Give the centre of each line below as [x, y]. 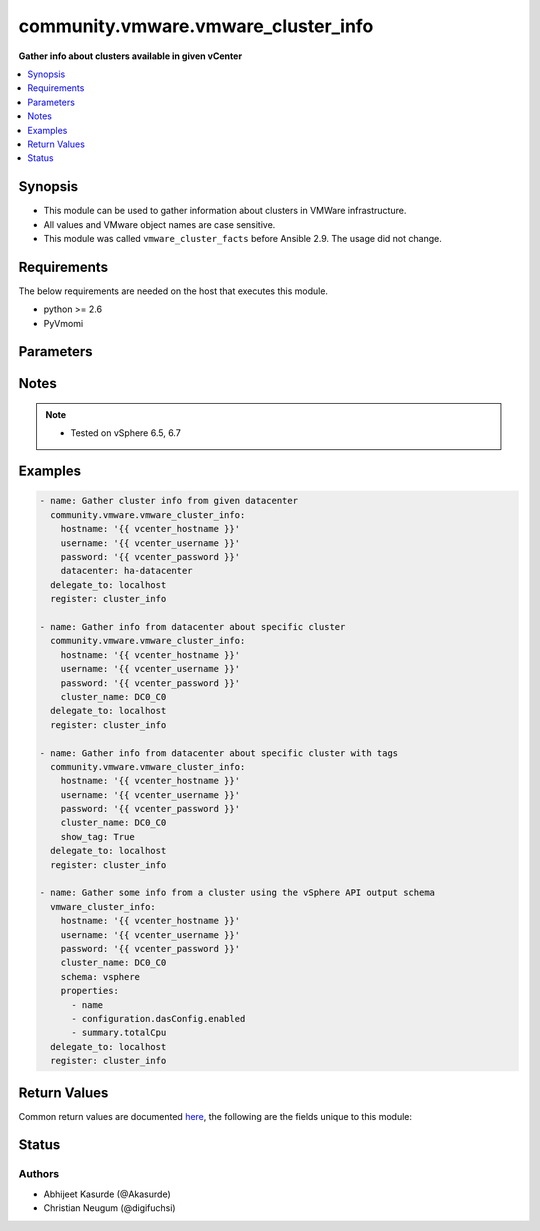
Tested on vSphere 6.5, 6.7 [126, 433]
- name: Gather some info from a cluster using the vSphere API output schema [237, 893]
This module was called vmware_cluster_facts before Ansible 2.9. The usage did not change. [242, 238]
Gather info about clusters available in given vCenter [130, 56]
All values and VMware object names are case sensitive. [159, 224]
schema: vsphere [100, 976]
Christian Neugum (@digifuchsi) [109, 1208]
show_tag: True [97, 836]
